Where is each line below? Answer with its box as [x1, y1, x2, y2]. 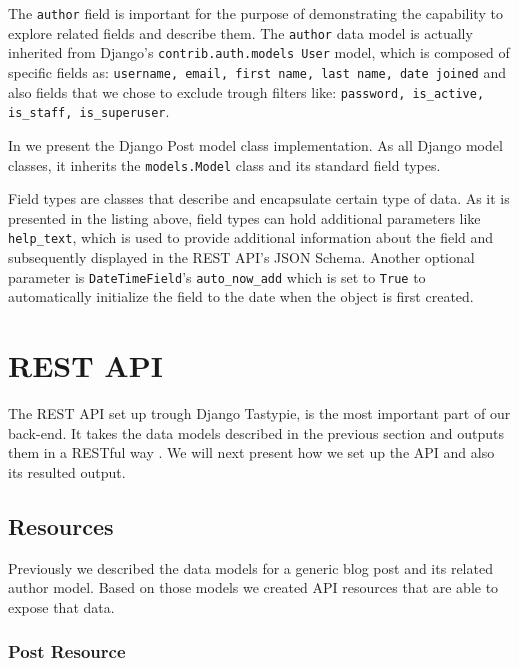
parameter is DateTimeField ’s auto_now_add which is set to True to [8, 266, 426, 287]
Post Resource [8, 639, 126, 664]
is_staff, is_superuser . [8, 101, 170, 122]
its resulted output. [8, 461, 126, 482]
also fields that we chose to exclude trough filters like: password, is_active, [8, 81, 485, 102]
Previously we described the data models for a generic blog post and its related [8, 557, 493, 578]
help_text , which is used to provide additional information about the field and [8, 227, 494, 248]
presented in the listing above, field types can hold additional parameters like [8, 207, 481, 228]
